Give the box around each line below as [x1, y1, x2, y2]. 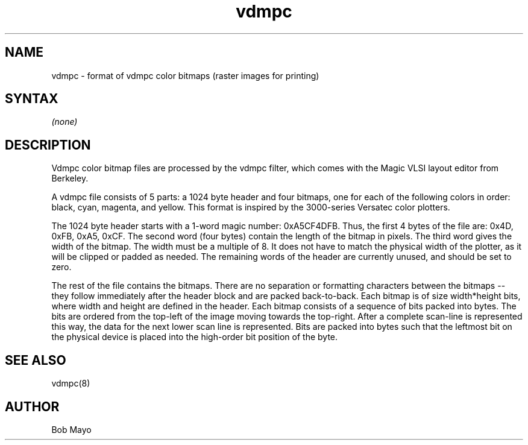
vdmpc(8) [51, 378, 90, 389]
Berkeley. [51, 173, 89, 184]
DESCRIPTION [5, 137, 91, 153]
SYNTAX [5, 91, 58, 107]
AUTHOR [5, 399, 60, 414]
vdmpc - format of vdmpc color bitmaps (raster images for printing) [51, 70, 319, 81]
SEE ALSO [5, 352, 66, 368]
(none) [51, 116, 78, 127]
